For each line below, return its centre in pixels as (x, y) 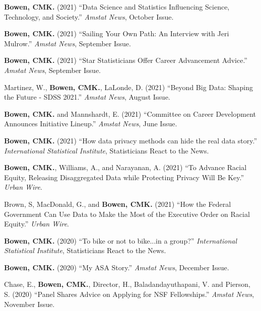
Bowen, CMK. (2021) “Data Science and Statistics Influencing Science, (117, 7)
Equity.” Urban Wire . (37, 224)
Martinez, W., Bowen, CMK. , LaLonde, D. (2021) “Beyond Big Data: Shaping (129, 87)
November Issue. (29, 304)
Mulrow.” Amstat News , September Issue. (68, 43)
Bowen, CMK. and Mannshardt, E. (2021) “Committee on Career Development (130, 113)
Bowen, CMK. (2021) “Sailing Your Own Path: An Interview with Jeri (117, 33)
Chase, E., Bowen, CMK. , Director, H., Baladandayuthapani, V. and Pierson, (127, 284)
